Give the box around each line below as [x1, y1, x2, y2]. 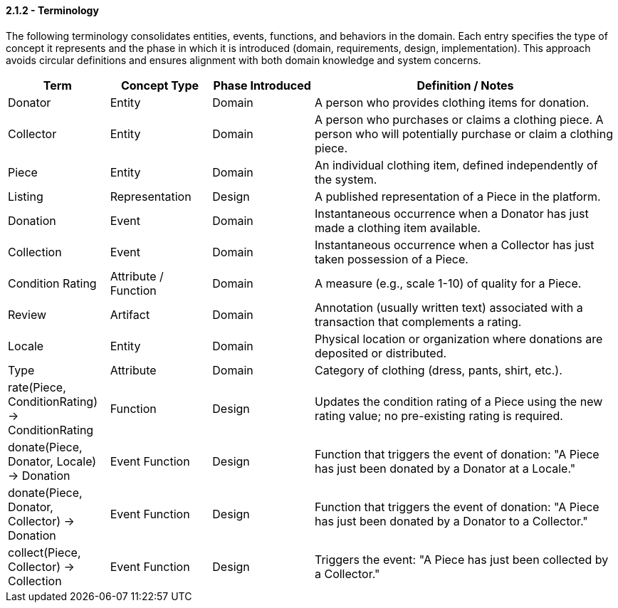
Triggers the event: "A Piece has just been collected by [314, 552, 609, 567]
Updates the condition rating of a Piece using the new [314, 394, 603, 409]
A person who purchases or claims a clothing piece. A [314, 112, 604, 127]
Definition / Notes [417, 78, 514, 93]
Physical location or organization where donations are [314, 331, 603, 346]
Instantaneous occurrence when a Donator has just [314, 206, 589, 221]
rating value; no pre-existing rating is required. [314, 408, 563, 423]
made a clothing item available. [314, 220, 481, 235]
